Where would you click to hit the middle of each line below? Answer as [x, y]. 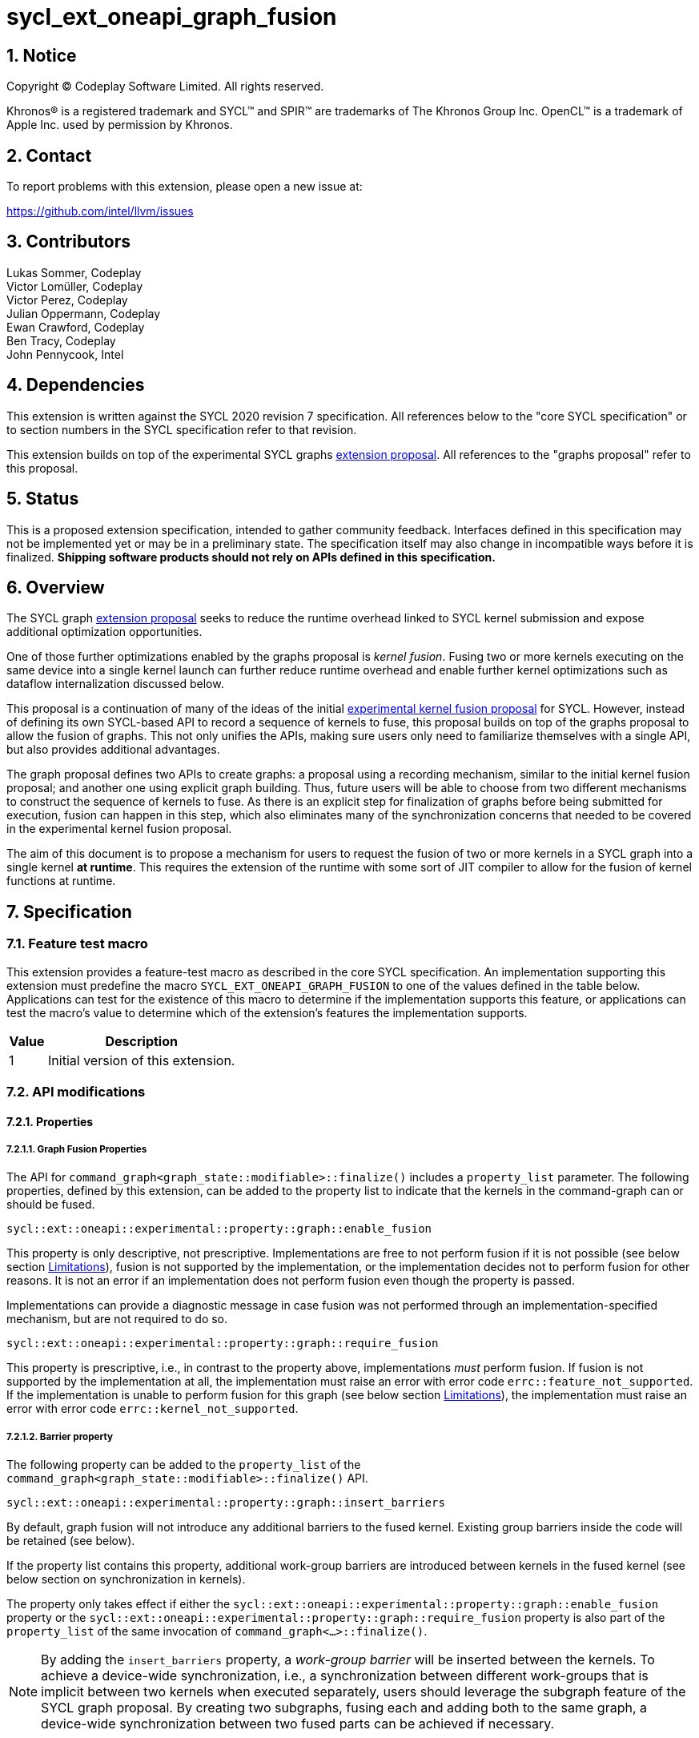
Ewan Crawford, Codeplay [76, 327]
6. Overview [56, 587]
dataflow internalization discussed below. [115, 684]
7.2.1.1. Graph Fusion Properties [77, 1149]
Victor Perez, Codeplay [67, 300]
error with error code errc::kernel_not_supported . [153, 1409]
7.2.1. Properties [50, 1121]
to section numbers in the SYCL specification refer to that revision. [182, 429]
